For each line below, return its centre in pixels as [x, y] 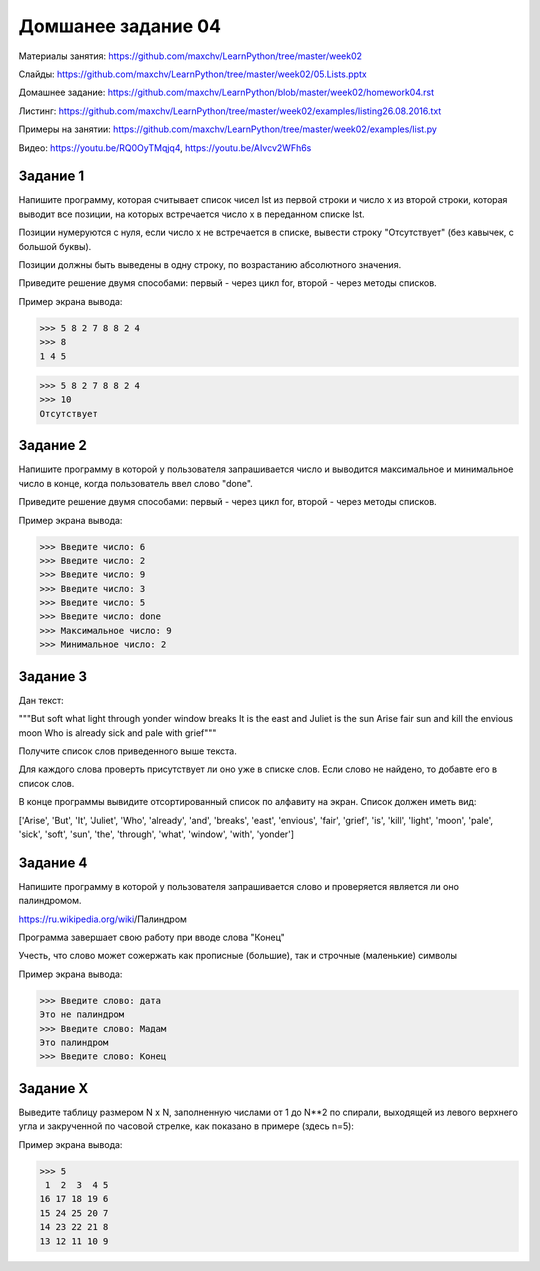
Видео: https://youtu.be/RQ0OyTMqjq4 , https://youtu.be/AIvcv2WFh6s [165, 147]
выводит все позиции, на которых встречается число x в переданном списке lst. [191, 214]
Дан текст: [41, 700]
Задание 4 [53, 862]
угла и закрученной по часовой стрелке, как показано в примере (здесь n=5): [186, 1126]
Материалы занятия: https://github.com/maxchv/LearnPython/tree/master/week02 [190, 56]
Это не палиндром [82, 1014]
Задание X [53, 1088]
